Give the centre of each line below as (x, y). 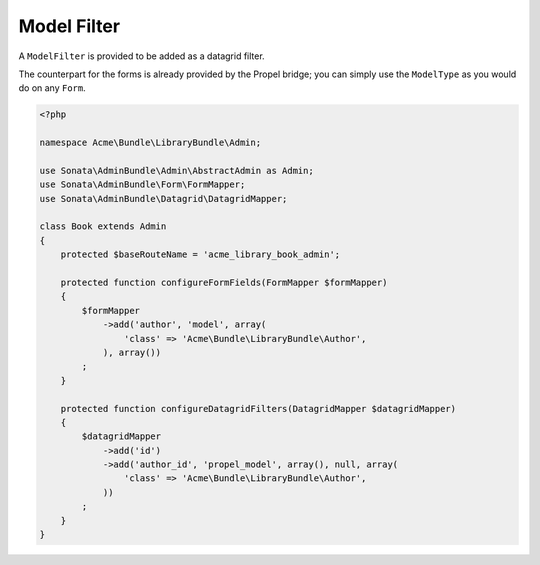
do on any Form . (52, 88)
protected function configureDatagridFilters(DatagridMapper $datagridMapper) (258, 408)
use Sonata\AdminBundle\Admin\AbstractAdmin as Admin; (176, 170)
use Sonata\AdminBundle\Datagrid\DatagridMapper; (163, 198)
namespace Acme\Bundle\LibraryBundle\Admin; (150, 143)
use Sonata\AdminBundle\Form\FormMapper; (142, 184)
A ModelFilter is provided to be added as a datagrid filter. (141, 56)
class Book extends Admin (103, 226)
